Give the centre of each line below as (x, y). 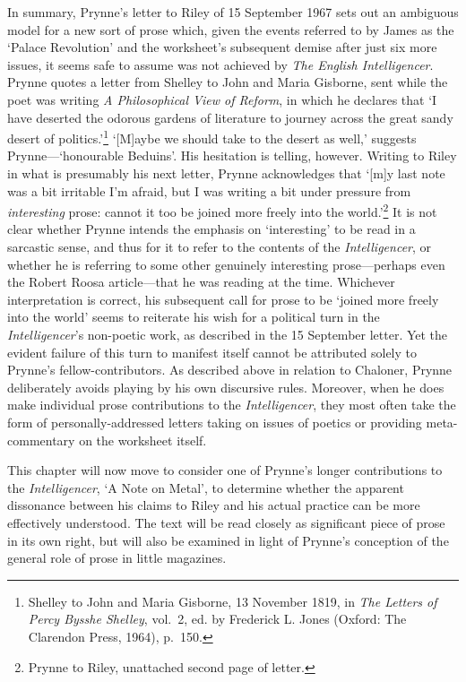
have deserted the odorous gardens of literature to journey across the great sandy (230, 117)
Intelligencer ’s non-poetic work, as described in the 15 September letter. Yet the (228, 334)
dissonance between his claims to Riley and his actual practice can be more (214, 505)
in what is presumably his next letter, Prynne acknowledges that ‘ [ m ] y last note (226, 173)
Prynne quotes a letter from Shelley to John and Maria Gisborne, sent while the (228, 82)
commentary (41, 440)
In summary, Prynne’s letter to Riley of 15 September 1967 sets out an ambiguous (233, 12)
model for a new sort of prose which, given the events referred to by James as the (231, 29)
